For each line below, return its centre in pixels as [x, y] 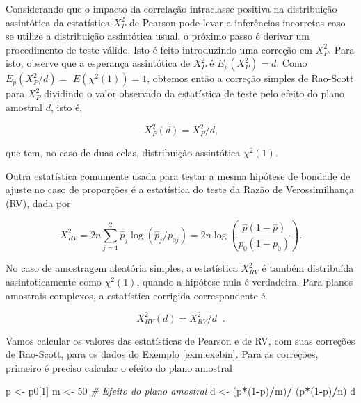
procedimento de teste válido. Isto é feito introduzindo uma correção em [159, 49]
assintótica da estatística [58, 22]
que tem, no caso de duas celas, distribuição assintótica [123, 153]
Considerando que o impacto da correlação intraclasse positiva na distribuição [171, 8]
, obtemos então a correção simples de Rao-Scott [250, 78]
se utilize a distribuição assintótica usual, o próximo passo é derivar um [158, 36]
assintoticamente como [54, 281]
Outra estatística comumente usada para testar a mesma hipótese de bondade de [178, 175]
